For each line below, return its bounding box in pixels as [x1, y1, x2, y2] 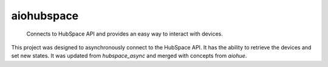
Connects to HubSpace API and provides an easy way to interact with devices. [26, 30, 223, 37]
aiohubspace [11, 9, 79, 22]
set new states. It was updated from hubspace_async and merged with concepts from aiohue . [11, 52, 247, 60]
